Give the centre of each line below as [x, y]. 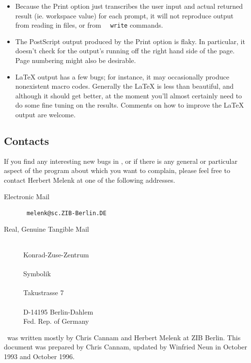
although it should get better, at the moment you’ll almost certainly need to [129, 95]
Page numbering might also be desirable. [76, 60]
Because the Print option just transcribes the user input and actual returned [129, 6]
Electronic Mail [27, 196]
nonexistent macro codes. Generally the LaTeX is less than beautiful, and [125, 86]
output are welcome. [45, 114]
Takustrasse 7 [44, 292]
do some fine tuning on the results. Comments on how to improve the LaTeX [130, 105]
